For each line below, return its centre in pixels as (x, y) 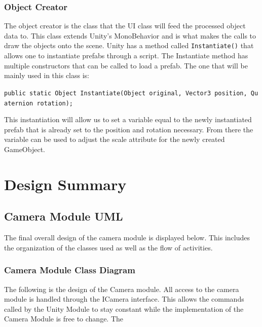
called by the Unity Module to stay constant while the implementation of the (124, 308)
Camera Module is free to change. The (64, 319)
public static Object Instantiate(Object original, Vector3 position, (126, 93)
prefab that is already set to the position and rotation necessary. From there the (129, 129)
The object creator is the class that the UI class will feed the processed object (125, 26)
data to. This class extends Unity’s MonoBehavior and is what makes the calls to (130, 35)
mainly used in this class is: (47, 75)
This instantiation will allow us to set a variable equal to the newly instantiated (128, 119)
